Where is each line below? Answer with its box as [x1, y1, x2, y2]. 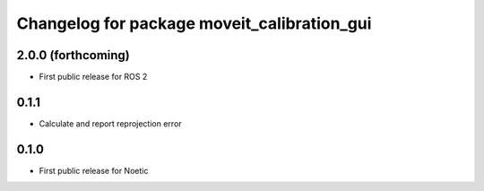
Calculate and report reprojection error [39, 117, 183, 129]
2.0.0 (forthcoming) [16, 48, 130, 63]
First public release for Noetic [39, 165, 149, 176]
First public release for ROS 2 [39, 72, 148, 82]
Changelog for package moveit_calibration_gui [16, 13, 372, 33]
